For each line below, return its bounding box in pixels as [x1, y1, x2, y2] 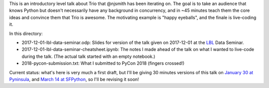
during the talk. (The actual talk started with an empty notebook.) [21, 53, 155, 59]
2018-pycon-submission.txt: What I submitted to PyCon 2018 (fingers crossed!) [21, 60, 185, 66]
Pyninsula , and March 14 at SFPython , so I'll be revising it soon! [9, 76, 139, 82]
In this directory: [9, 30, 43, 37]
